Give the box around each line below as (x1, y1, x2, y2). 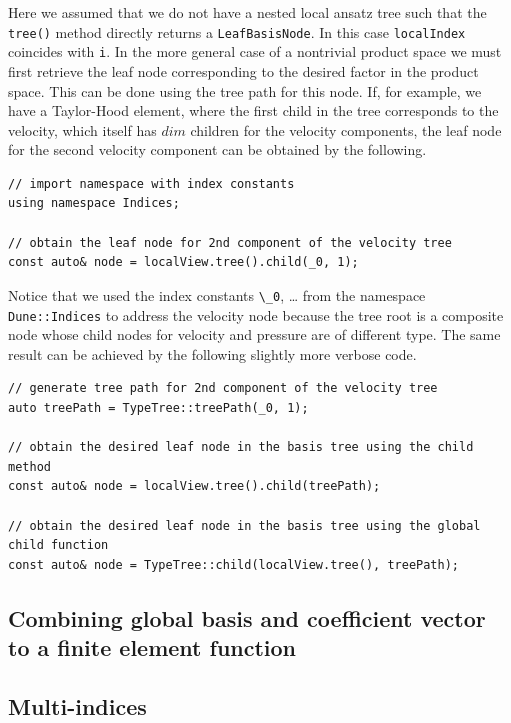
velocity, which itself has (8, 119, 157, 140)
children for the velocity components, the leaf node (190, 119, 502, 140)
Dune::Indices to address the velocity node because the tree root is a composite (8, 304, 504, 325)
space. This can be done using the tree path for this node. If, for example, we (8, 80, 482, 101)
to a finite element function (8, 632, 297, 663)
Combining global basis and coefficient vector (8, 602, 486, 633)
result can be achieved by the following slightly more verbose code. (8, 343, 417, 364)
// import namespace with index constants (8, 176, 295, 191)
